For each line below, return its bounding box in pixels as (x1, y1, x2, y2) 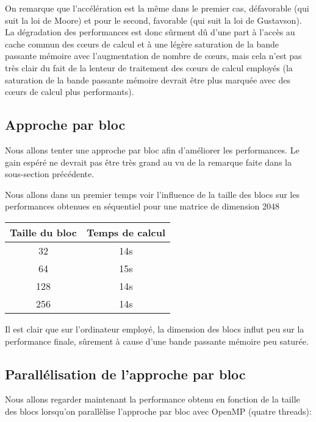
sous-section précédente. (5, 167, 95, 180)
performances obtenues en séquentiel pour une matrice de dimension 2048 (5, 200, 280, 213)
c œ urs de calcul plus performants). (5, 85, 134, 98)
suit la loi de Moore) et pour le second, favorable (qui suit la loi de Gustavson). (5, 13, 302, 26)
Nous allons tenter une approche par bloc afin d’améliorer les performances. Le (5, 143, 300, 156)
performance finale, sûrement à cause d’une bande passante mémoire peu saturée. (5, 334, 309, 347)
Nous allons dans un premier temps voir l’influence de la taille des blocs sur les (5, 188, 300, 200)
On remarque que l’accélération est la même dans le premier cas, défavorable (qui (5, 2, 309, 14)
